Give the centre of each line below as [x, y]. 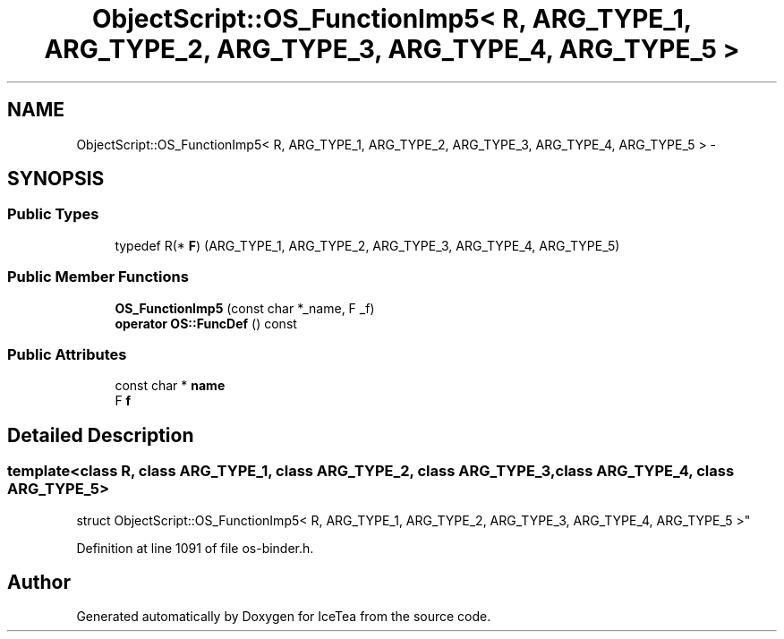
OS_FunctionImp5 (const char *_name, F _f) [245, 308]
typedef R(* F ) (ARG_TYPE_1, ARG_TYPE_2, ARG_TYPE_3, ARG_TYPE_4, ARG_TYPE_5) [367, 245]
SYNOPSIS [56, 179]
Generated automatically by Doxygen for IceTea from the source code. [284, 617]
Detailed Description [101, 435]
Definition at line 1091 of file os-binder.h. [195, 548]
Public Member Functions [98, 277]
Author [39, 582]
